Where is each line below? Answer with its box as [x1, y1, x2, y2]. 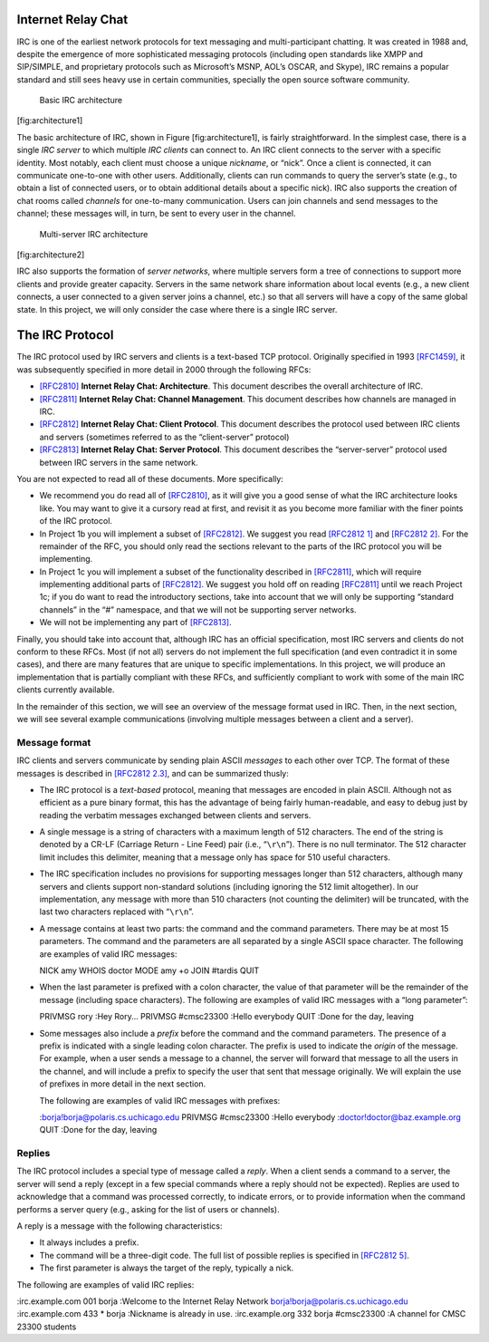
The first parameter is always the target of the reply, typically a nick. [39, 1262, 294, 1273]
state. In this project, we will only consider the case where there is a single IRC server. [16, 304, 338, 314]
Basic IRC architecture [39, 95, 122, 106]
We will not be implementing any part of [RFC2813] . [39, 617, 232, 628]
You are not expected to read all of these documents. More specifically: [16, 473, 284, 484]
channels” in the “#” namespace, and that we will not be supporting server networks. [39, 603, 357, 615]
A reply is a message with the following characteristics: [16, 1221, 223, 1231]
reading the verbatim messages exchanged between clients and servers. [39, 809, 312, 820]
